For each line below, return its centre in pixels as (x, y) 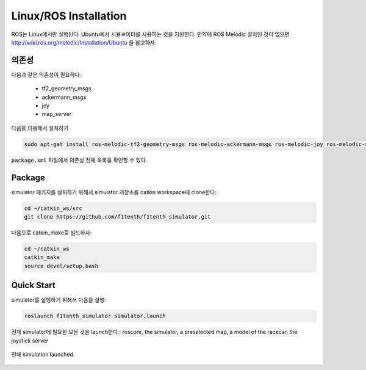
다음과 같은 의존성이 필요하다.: (47, 74)
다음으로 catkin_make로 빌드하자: (52, 233)
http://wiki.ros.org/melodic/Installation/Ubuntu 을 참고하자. (84, 42)
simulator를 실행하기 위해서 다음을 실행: (59, 300)
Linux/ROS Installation (69, 16)
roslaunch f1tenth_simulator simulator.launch (95, 316)
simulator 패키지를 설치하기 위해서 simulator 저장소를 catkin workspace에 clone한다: (114, 192)
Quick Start (33, 285)
